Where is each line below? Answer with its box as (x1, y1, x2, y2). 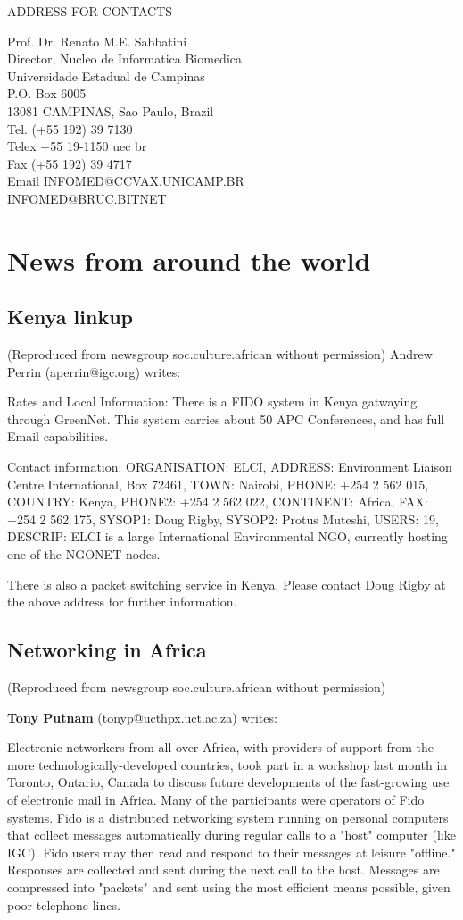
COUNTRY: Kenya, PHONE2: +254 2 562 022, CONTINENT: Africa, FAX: (7, 492, 428, 511)
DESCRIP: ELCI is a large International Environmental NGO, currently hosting (7, 527, 448, 546)
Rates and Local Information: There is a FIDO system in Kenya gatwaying (7, 392, 418, 411)
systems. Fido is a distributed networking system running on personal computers (7, 807, 449, 826)
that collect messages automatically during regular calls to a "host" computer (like (7, 825, 456, 844)
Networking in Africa (7, 636, 207, 664)
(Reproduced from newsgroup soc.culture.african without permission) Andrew (7, 345, 433, 364)
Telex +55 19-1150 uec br (7, 137, 147, 155)
